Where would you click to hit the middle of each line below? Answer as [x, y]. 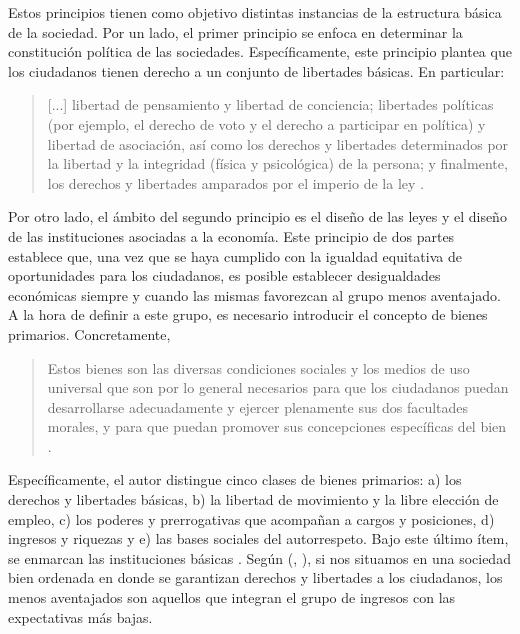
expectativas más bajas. [80, 616]
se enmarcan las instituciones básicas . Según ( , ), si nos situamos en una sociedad [259, 557]
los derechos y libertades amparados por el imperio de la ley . [235, 182]
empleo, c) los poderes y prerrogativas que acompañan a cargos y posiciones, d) [251, 518]
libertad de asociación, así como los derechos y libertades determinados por [278, 143]
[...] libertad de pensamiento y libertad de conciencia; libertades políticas [270, 104]
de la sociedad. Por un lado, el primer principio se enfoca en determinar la [235, 31]
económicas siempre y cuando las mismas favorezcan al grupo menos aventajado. [254, 294]
